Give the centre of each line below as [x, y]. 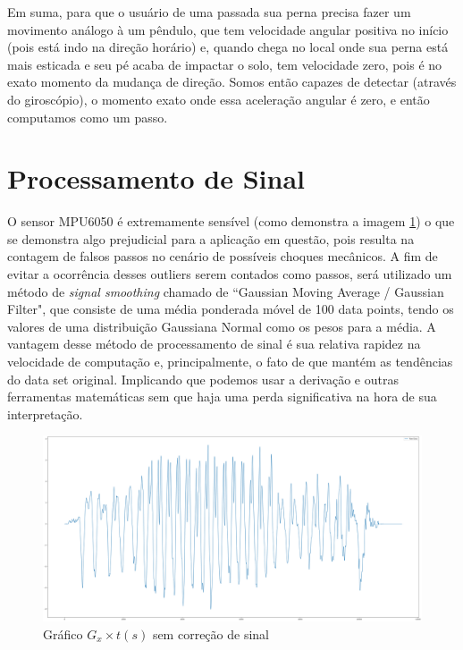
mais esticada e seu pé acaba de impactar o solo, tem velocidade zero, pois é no [225, 64]
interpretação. [45, 414]
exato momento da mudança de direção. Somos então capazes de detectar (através [232, 82]
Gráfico [63, 633]
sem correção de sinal [210, 633]
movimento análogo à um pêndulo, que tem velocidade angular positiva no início [228, 29]
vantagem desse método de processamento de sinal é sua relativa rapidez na [214, 344]
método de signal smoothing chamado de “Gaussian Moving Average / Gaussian [226, 291]
